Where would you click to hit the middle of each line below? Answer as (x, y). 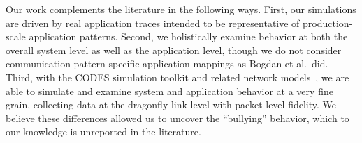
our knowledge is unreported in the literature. (103, 132)
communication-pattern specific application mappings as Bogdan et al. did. (167, 64)
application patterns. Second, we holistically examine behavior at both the (188, 36)
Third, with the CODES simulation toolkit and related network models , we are (178, 77)
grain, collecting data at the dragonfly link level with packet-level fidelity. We (171, 104)
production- (328, 23)
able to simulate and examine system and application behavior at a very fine (169, 91)
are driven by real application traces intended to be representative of (153, 23)
